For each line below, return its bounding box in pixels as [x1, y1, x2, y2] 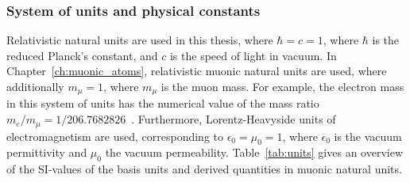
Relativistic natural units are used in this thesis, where [6, 32, 273, 48]
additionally [6, 78, 64, 94]
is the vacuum [334, 127, 402, 144]
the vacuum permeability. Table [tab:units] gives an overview [105, 144, 404, 161]
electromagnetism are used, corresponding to [6, 127, 223, 144]
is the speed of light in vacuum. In [169, 47, 337, 63]
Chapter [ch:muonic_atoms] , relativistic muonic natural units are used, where [6, 63, 387, 79]
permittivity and [6, 144, 87, 161]
